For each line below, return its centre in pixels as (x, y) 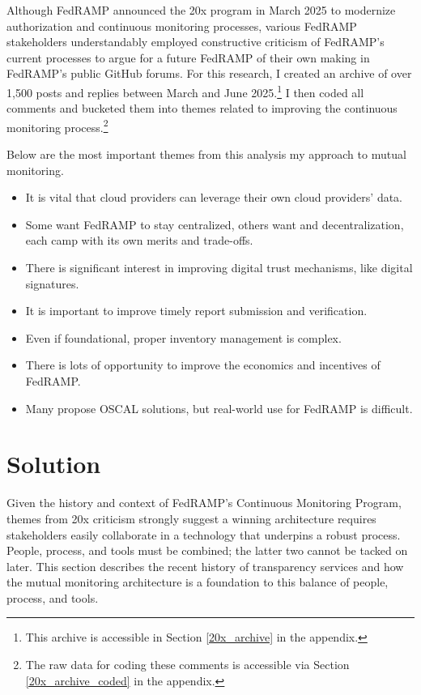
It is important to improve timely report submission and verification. (196, 311)
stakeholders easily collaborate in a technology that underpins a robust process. (204, 534)
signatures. (52, 283)
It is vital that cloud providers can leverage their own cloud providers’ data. (214, 197)
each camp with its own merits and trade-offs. (139, 240)
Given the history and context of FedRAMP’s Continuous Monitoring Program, (204, 503)
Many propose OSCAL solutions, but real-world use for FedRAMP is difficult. (219, 408)
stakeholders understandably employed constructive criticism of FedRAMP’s (196, 42)
